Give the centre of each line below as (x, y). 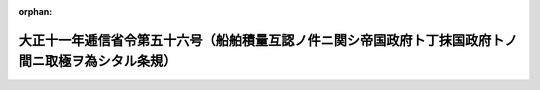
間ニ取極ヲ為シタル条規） (97, 61)
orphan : (35, 11)
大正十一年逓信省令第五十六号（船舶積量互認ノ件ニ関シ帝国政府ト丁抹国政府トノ (268, 40)
